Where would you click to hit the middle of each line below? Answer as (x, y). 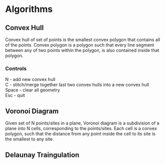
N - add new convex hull (30, 79)
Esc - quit (15, 95)
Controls (16, 68)
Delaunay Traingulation (42, 155)
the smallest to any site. (29, 139)
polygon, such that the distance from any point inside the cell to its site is (80, 134)
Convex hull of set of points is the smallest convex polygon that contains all (83, 39)
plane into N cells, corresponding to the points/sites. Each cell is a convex (81, 128)
